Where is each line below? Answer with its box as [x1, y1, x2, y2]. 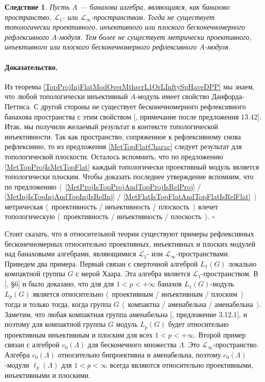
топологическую [5, 211, 55, 222]
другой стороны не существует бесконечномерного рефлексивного [41, 101, 246, 111]
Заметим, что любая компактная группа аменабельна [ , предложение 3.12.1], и [5, 308, 248, 319]
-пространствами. [176, 248, 230, 259]
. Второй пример [194, 329, 246, 340]
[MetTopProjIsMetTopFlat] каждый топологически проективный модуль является [5, 161, 259, 172]
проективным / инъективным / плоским [112, 288, 237, 299]
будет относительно [168, 319, 229, 329]
